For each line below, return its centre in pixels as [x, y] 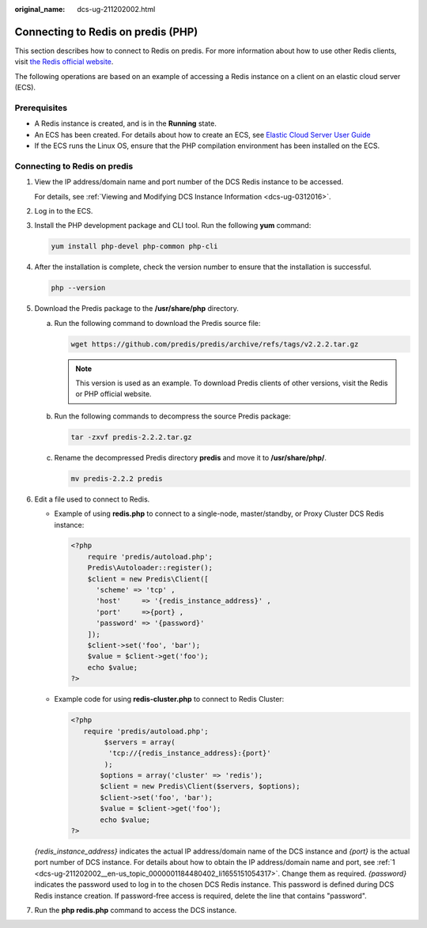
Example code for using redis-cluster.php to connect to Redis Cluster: [169, 699]
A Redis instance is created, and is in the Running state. [125, 123]
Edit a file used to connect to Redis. [92, 499]
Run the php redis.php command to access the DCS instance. [136, 910]
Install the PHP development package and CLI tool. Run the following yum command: [173, 225]
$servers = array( [140, 742]
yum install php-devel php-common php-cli [134, 246]
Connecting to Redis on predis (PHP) [106, 32]
